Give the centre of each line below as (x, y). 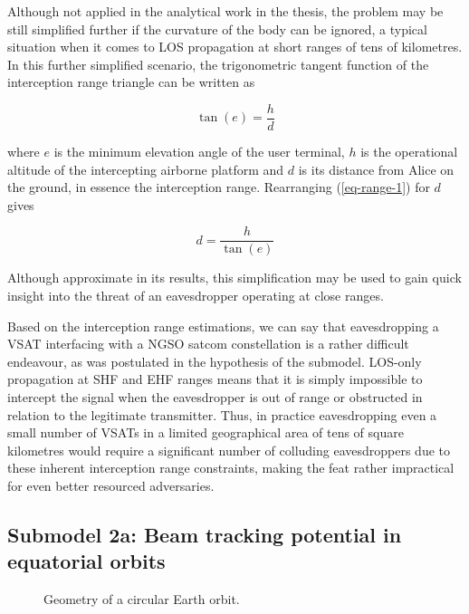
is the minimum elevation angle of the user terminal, (199, 152)
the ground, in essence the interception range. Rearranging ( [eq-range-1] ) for (219, 187)
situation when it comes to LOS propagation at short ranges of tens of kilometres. (235, 47)
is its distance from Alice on (376, 169)
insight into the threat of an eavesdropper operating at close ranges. (196, 296)
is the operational (409, 152)
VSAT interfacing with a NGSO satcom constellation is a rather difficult (208, 344)
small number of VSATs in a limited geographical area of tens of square (206, 432)
